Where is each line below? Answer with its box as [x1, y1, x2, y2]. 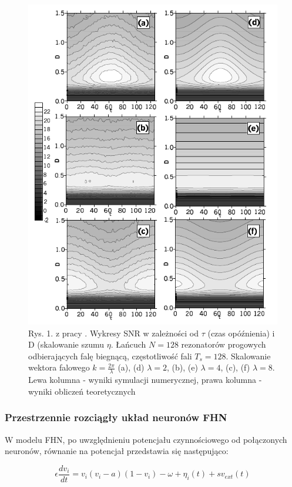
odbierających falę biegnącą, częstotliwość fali [28, 349, 192, 362]
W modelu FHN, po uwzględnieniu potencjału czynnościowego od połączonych [5, 433, 287, 445]
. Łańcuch [110, 338, 146, 351]
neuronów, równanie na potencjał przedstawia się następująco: [5, 445, 229, 457]
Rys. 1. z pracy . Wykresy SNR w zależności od [28, 326, 199, 339]
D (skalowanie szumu [28, 338, 105, 351]
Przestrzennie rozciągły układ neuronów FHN [5, 410, 227, 425]
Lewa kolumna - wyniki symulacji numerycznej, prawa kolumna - [28, 373, 262, 386]
